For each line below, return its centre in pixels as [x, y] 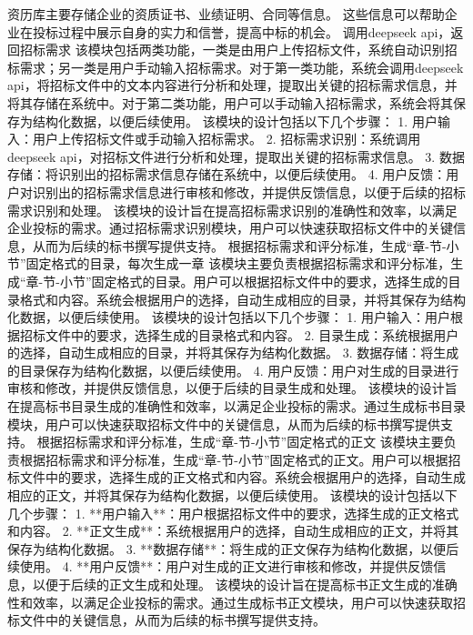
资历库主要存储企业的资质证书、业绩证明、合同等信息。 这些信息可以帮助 [226, 14]
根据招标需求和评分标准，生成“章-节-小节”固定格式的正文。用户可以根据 [234, 459]
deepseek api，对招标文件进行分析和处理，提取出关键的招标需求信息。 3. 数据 [236, 156]
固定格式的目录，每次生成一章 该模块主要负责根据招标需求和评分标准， [238, 263]
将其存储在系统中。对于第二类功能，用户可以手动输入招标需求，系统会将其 [230, 102]
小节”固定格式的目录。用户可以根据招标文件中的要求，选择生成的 [254, 281]
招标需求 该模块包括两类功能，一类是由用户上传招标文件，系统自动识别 [232, 50]
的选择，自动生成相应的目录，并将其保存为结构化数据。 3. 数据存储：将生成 [233, 353]
